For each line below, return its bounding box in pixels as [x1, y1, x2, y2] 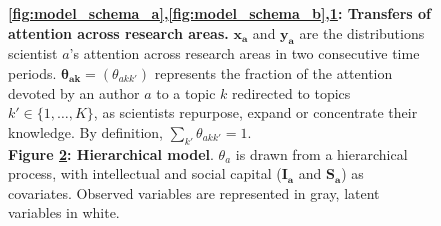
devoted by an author [8, 82, 140, 103]
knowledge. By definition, [8, 121, 163, 142]
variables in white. [8, 202, 120, 223]
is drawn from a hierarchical [235, 143, 408, 164]
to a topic [156, 82, 216, 103]
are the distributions [299, 22, 425, 43]
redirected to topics [231, 82, 351, 103]
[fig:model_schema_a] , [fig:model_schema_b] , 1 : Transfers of [8, 3, 431, 23]
